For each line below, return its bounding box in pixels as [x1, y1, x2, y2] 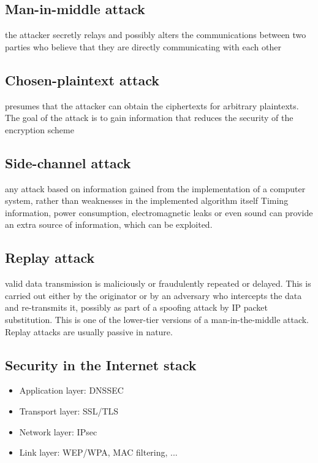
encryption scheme [5, 123, 74, 136]
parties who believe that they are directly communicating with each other [5, 40, 281, 53]
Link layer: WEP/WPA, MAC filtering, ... [19, 446, 178, 459]
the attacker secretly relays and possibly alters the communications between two [5, 28, 306, 41]
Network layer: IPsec [19, 425, 97, 438]
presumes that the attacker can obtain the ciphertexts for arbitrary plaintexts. [5, 99, 299, 112]
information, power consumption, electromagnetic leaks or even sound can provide [5, 206, 313, 219]
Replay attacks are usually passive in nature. [5, 325, 173, 338]
